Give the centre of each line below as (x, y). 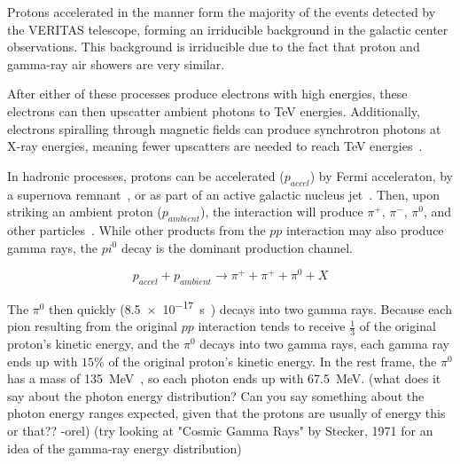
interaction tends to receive (272, 326)
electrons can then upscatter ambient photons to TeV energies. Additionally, (214, 110)
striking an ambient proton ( (85, 212)
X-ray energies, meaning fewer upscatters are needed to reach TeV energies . (215, 146)
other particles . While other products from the (136, 229)
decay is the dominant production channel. (237, 247)
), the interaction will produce (282, 212)
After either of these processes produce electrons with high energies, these (207, 94)
